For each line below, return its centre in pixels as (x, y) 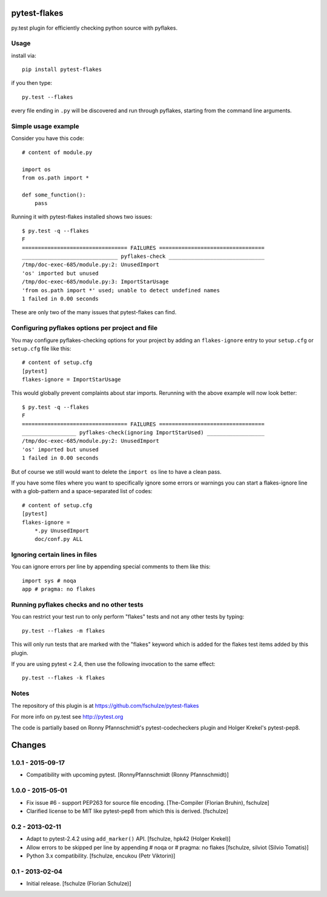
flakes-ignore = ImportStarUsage (71, 380)
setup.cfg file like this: (41, 348)
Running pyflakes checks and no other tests (77, 605)
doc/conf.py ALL (58, 539)
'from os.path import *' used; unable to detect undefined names (121, 290)
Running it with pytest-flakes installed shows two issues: (82, 217)
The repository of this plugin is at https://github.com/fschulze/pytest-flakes (105, 705)
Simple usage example (45, 126)
